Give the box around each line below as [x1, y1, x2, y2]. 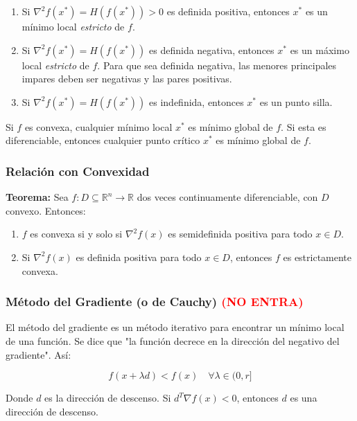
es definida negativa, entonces [149, 42, 275, 57]
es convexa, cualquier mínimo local [24, 119, 173, 134]
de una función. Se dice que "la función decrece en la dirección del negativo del [6, 333, 340, 348]
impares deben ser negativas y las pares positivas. [21, 71, 232, 86]
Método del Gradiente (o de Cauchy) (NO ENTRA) [6, 293, 304, 310]
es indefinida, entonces [149, 94, 244, 109]
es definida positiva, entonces [166, 4, 290, 18]
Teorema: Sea [6, 190, 69, 204]
